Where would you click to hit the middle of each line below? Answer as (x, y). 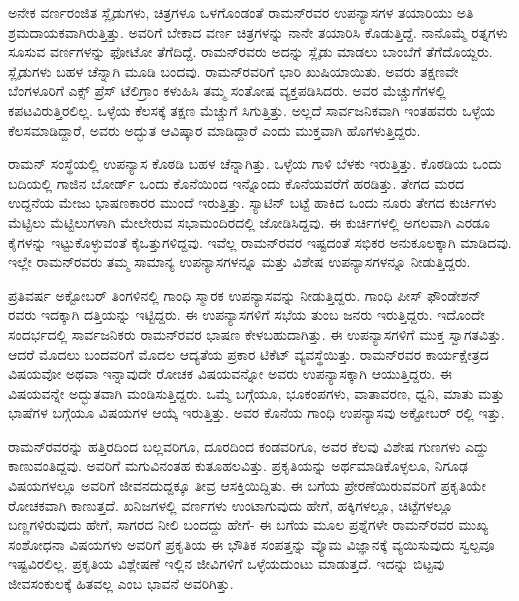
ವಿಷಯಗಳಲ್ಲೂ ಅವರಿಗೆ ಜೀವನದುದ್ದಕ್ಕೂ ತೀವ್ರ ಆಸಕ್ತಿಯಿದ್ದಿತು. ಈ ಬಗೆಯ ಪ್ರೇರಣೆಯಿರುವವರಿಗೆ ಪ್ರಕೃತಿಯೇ (247, 485)
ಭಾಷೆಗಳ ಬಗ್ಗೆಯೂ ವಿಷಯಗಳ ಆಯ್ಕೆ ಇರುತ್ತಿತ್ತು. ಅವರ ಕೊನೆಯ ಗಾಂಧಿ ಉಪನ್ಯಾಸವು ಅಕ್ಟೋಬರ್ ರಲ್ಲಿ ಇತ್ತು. (256, 412)
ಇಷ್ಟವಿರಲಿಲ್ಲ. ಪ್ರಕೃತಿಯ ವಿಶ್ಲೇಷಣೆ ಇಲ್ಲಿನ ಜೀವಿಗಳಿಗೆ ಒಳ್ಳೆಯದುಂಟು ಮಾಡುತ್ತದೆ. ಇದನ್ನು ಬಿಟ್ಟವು (226, 563)
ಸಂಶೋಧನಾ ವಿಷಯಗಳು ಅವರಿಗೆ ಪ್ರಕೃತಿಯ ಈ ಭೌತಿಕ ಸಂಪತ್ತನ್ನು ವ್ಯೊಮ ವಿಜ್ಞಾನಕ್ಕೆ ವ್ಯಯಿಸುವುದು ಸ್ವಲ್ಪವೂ (251, 543)
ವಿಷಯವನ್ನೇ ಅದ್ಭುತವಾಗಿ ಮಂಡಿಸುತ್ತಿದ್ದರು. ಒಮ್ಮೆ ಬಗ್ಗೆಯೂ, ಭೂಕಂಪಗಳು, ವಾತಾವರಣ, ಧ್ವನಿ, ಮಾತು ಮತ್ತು (256, 392)
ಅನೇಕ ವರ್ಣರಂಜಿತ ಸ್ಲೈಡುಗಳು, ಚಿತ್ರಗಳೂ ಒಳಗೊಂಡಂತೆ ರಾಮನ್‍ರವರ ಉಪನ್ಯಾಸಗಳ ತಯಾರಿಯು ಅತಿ (241, 12)
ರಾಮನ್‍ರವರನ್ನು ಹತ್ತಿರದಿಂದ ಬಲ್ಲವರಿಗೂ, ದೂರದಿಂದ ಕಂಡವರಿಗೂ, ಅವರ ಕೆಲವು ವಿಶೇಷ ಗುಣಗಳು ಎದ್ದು (248, 445)
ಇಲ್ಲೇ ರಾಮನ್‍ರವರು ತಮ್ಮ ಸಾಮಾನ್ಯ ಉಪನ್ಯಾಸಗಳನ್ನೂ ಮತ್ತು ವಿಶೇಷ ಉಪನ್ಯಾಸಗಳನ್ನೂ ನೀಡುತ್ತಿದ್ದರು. (239, 261)
